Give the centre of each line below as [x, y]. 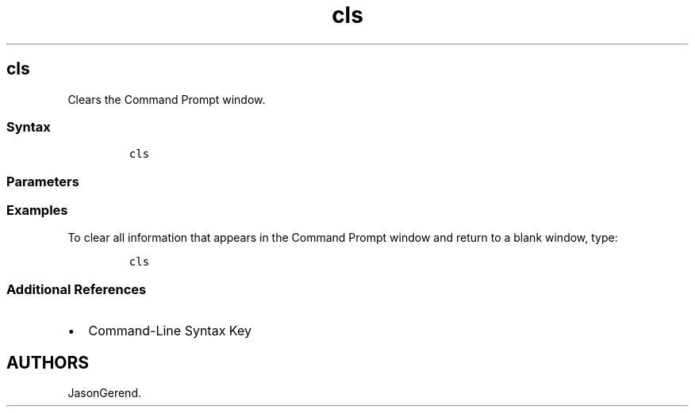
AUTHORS [48, 362]
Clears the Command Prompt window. [167, 99]
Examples [37, 210]
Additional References [77, 289]
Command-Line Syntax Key [170, 331]
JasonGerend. [104, 393]
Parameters [43, 181]
